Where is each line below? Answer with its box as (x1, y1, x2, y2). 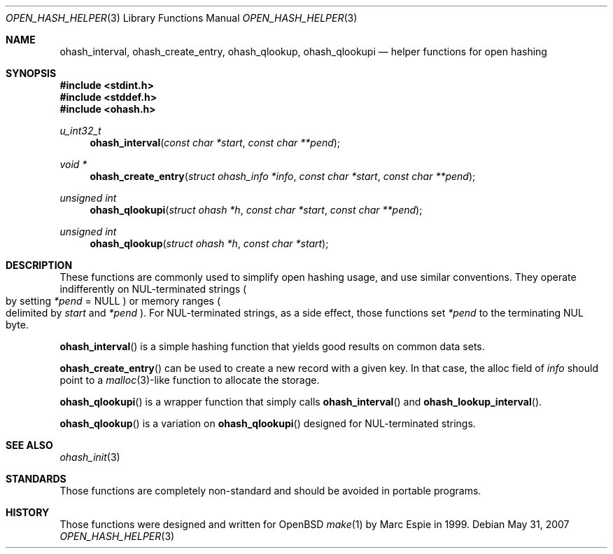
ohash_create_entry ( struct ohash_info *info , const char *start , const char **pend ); (90, 170, 476, 182)
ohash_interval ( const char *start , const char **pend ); (90, 137, 341, 148)
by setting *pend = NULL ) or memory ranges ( (6, 295, 221, 307)
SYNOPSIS (6, 67, 57, 79)
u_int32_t (59, 125, 101, 137)
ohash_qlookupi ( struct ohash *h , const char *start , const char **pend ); (90, 204, 423, 216)
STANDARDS (6, 473, 66, 485)
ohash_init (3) (59, 451, 120, 463)
